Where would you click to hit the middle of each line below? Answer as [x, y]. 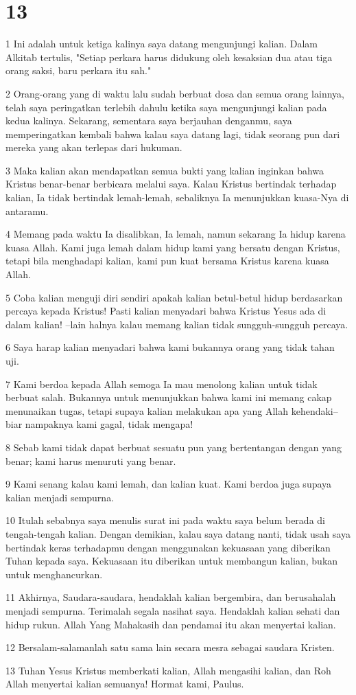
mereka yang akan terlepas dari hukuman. [94, 147]
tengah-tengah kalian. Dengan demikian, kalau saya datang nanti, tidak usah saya [178, 533]
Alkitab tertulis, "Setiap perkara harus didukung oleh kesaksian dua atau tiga [169, 57]
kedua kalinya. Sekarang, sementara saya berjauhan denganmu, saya [149, 121]
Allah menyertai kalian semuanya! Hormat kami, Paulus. [125, 684]
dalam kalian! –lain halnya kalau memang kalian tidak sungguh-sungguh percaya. [177, 324]
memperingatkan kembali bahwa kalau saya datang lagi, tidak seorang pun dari [173, 134]
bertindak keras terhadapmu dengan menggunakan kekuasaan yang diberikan [168, 547]
